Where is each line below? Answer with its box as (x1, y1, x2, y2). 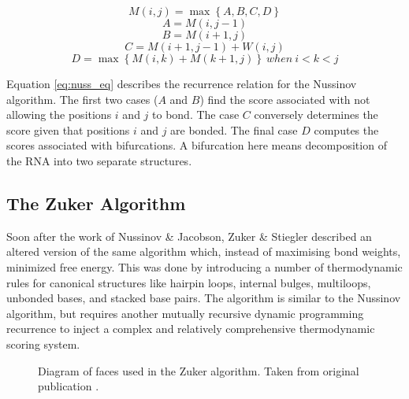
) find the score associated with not (199, 91, 370, 107)
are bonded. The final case (170, 121, 298, 138)
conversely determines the (254, 106, 378, 123)
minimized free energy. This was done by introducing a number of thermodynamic (6, 258, 403, 275)
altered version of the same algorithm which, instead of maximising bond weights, (6, 243, 401, 260)
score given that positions (6, 121, 130, 138)
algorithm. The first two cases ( (6, 91, 158, 107)
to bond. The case (152, 106, 240, 123)
